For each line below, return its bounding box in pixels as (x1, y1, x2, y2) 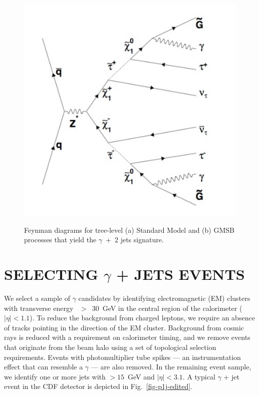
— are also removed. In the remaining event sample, (91, 361, 251, 372)
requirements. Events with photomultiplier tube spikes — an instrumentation (4, 351, 241, 362)
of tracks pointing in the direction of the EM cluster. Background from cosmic (4, 322, 244, 332)
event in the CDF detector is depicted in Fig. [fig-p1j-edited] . (4, 381, 193, 391)
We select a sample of (4, 293, 70, 303)
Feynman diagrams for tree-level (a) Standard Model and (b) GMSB (24, 224, 234, 235)
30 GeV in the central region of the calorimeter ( (92, 302, 242, 313)
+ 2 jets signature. (106, 234, 164, 245)
